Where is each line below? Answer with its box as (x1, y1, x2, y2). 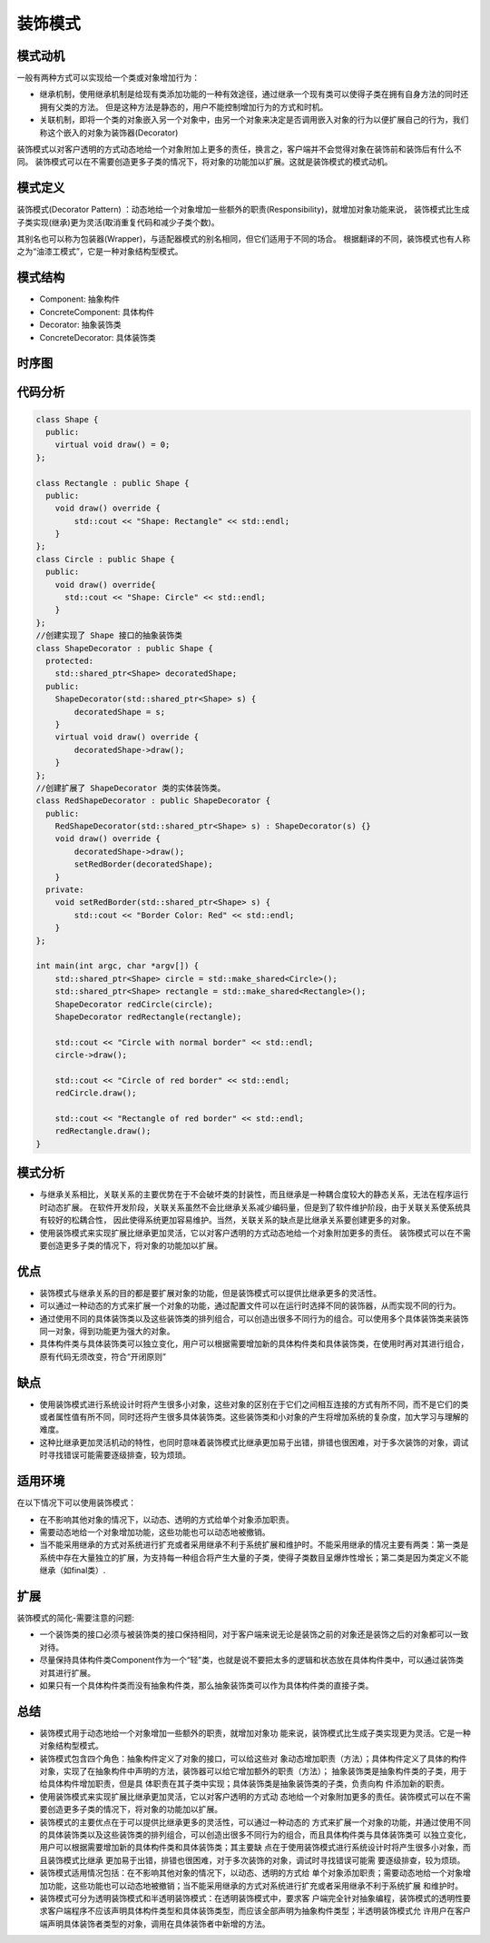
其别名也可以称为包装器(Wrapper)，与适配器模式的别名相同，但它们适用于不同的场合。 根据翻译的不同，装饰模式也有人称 (16, 233, 471, 244)
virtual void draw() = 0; (54, 440, 171, 450)
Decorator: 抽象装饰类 (39, 319, 122, 331)
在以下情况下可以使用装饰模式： (16, 1497, 136, 1508)
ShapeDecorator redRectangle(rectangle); (54, 1011, 242, 1022)
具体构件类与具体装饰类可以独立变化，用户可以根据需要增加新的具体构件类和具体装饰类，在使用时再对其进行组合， (39, 1338, 469, 1349)
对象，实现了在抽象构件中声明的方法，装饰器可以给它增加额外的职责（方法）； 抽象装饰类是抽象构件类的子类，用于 (39, 1766, 467, 1777)
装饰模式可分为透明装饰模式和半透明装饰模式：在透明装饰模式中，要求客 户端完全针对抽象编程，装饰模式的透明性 (39, 1892, 463, 1903)
